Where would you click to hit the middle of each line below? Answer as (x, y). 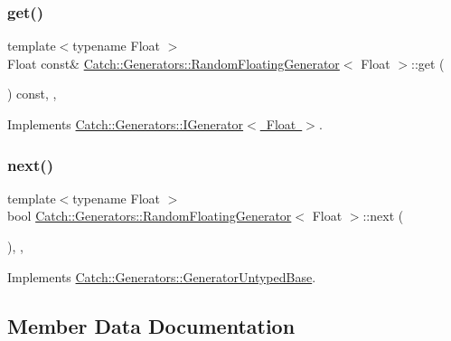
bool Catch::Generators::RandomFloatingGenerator (150, 216)
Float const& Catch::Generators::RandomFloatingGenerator (174, 63)
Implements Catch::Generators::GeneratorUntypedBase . (162, 276)
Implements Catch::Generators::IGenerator (126, 124)
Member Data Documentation (151, 325)
